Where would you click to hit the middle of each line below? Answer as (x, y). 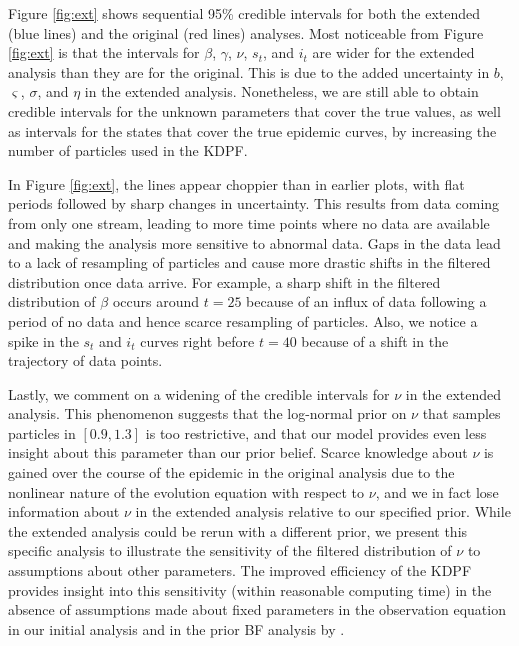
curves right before (197, 340)
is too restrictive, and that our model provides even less (316, 432)
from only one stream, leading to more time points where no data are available (249, 222)
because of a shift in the (375, 340)
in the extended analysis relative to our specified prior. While (323, 511)
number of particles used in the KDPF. (128, 150)
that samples (461, 413)
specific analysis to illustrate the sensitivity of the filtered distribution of (230, 550)
